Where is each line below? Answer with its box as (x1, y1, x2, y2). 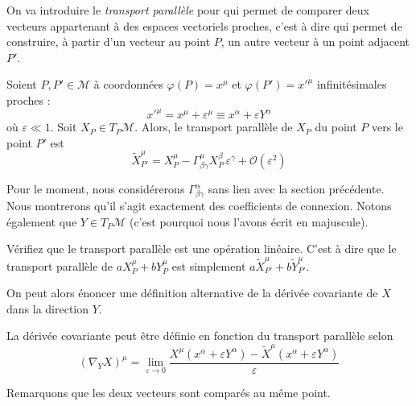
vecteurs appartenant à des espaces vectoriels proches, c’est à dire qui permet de (6, 17, 402, 34)
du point (315, 118, 357, 135)
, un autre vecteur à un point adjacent (220, 33, 410, 50)
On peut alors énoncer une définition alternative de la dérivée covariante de (6, 284, 378, 301)
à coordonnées (93, 76, 163, 93)
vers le (371, 118, 403, 135)
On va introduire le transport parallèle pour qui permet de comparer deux (6, 2, 369, 18)
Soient (6, 76, 37, 93)
